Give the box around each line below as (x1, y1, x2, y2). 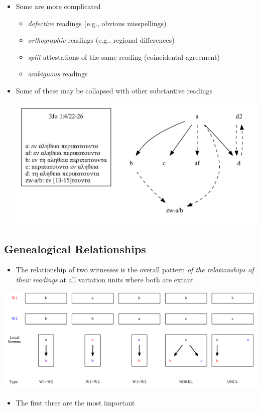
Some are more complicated (16, 1, 101, 11)
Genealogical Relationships (4, 241, 146, 256)
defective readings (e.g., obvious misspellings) (28, 18, 167, 28)
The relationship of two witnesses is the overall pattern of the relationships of (16, 264, 254, 275)
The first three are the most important (16, 397, 135, 407)
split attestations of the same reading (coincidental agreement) (28, 51, 220, 62)
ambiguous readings (28, 68, 88, 79)
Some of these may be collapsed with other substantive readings (16, 85, 213, 95)
